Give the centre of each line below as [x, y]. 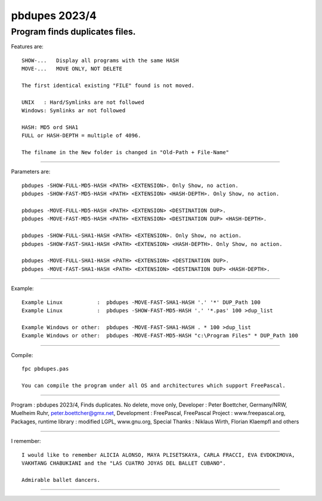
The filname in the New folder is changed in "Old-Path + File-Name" [126, 153]
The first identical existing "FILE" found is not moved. [108, 85]
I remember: [26, 441]
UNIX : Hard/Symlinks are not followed [83, 102]
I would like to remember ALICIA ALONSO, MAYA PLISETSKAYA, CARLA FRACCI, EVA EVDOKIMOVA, [158, 455]
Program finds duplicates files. [74, 32]
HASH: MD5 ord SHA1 [50, 127]
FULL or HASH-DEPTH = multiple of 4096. [81, 136]
